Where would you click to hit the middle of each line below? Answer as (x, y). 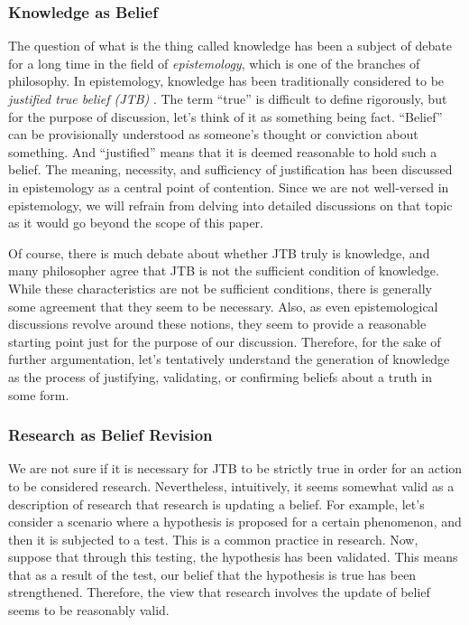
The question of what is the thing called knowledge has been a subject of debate (230, 46)
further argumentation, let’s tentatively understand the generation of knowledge (229, 359)
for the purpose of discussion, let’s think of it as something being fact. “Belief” (225, 116)
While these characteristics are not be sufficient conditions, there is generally (221, 288)
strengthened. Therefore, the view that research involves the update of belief (219, 592)
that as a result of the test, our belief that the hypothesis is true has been (212, 574)
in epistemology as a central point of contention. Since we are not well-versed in (229, 187)
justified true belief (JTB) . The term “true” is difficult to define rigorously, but (228, 98)
